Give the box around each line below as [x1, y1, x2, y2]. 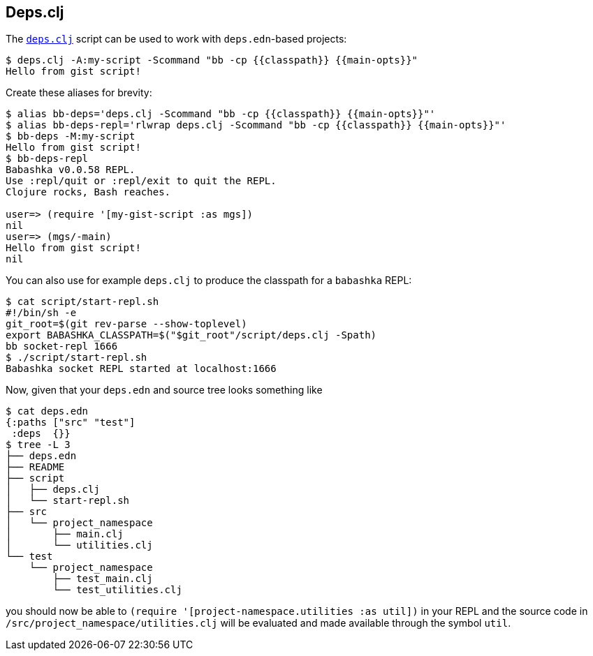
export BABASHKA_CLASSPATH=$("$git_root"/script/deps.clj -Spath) [6, 329, 377, 341]
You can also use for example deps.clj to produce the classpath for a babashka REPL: [6, 274, 412, 287]
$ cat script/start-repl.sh [6, 296, 159, 308]
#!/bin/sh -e [6, 307, 77, 319]
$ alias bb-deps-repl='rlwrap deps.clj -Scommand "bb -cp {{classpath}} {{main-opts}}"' [6, 119, 506, 131]
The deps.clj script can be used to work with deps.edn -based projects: [6, 33, 347, 45]
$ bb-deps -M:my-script [6, 131, 136, 142]
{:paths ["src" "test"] [6, 417, 136, 428]
